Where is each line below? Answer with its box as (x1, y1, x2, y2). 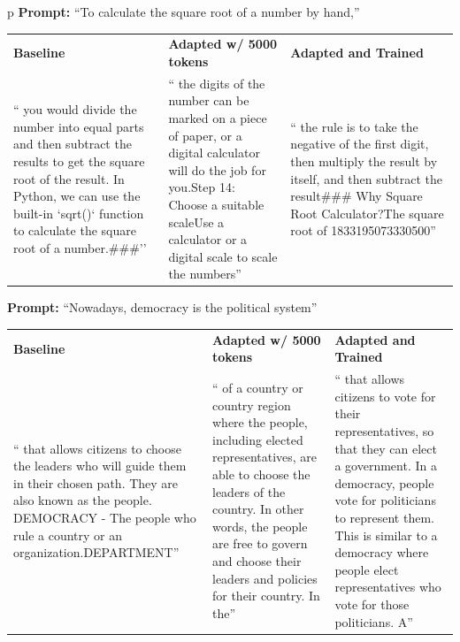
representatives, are (211, 447, 318, 466)
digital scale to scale (168, 247, 278, 265)
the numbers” (168, 264, 241, 283)
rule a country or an (13, 525, 123, 544)
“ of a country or (211, 378, 303, 396)
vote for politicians (334, 491, 436, 509)
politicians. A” (334, 612, 413, 631)
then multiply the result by (290, 151, 438, 170)
